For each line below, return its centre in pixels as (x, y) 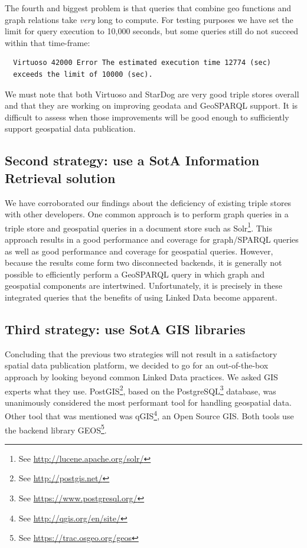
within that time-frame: (48, 42)
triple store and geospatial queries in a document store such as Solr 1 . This (139, 227)
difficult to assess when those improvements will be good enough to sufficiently (147, 117)
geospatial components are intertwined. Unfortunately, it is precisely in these (143, 286)
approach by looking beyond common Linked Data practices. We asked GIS (141, 376)
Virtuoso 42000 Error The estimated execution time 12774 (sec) (142, 63)
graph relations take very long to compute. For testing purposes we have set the (149, 19)
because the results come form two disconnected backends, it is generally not (143, 262)
